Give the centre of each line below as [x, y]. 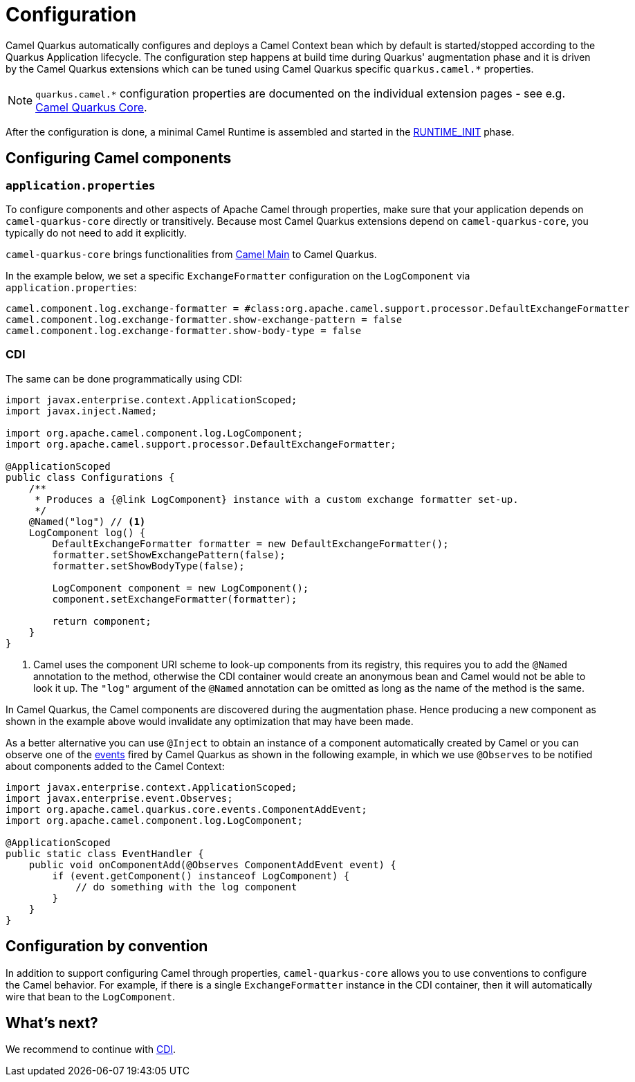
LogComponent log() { [87, 532]
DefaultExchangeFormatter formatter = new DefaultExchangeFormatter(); [250, 543]
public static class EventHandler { [105, 853]
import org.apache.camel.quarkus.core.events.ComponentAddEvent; [186, 809]
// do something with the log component [186, 887]
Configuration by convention [107, 946]
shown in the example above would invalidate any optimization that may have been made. [210, 721]
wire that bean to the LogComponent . [91, 996]
